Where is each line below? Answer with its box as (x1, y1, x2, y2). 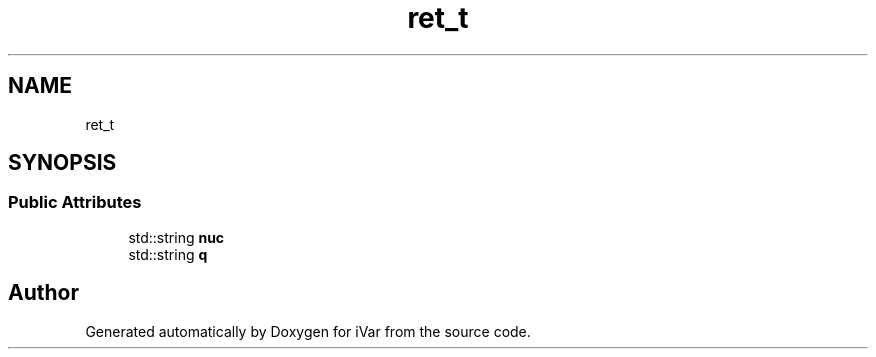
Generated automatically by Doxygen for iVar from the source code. (85, 322, 531, 340)
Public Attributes (8, 192, 142, 213)
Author (8, 280, 79, 306)
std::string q (128, 245, 208, 263)
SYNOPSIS (8, 150, 117, 176)
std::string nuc (128, 228, 225, 246)
